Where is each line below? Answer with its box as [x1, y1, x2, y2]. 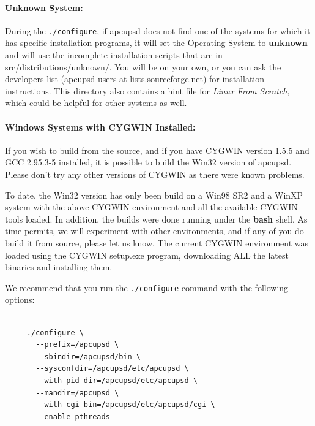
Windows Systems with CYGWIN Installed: [5, 120, 196, 133]
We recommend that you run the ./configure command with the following [5, 281, 289, 294]
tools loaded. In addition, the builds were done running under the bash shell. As [5, 212, 308, 225]
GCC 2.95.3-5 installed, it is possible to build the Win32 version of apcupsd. [5, 156, 292, 169]
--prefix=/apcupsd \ [35, 340, 119, 349]
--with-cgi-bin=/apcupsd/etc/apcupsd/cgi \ [35, 400, 215, 409]
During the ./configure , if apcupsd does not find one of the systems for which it [5, 24, 311, 37]
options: [5, 293, 35, 306]
